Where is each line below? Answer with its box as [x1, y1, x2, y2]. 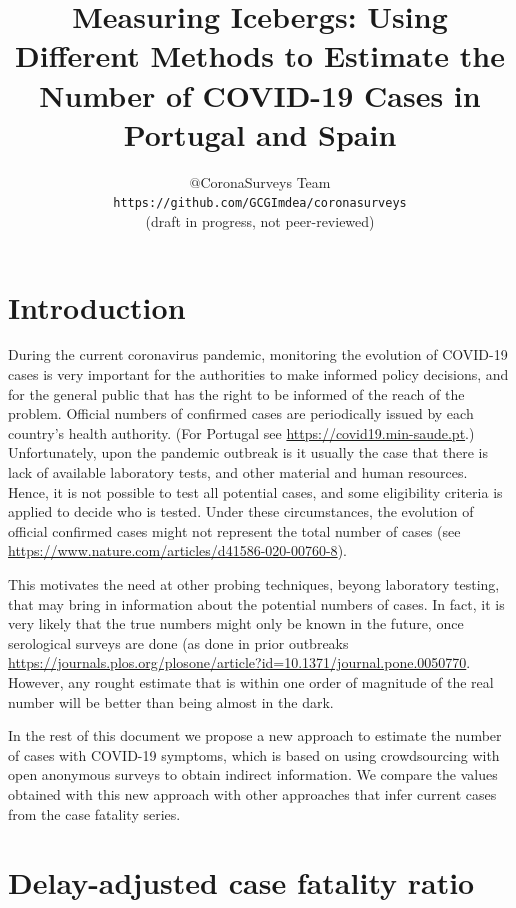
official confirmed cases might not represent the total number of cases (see [8, 520, 461, 541]
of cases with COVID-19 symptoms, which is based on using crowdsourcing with [8, 744, 500, 765]
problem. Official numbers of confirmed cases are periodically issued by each [8, 403, 474, 424]
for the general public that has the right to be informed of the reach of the [8, 383, 465, 404]
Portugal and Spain [123, 113, 397, 154]
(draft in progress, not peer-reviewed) [145, 210, 375, 231]
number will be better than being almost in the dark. [8, 691, 334, 712]
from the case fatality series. [8, 803, 181, 824]
